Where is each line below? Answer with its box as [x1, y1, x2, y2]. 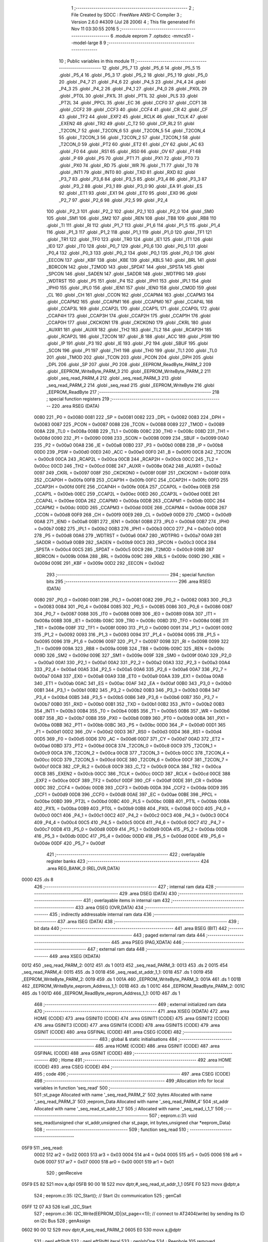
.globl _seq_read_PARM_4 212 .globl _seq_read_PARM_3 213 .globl [46, 375, 181, 381]
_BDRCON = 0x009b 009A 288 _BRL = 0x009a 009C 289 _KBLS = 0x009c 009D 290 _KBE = [34, 553, 225, 559]
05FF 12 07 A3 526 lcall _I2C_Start [21, 1204, 92, 1210]
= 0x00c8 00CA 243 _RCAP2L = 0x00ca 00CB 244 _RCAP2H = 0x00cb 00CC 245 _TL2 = [34, 456, 218, 462]
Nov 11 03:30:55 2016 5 [71, 26, 119, 32]
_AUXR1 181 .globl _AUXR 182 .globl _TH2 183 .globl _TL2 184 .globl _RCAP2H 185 [46, 326, 212, 332]
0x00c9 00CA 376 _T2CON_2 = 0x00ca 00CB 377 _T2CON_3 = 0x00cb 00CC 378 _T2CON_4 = [34, 750, 230, 756]
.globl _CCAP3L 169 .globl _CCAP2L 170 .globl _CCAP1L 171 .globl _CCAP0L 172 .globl [46, 306, 220, 311]
